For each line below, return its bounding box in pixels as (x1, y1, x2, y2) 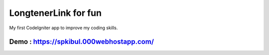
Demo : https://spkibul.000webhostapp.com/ (9, 38, 154, 46)
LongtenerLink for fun (9, 7, 102, 18)
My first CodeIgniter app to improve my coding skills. (9, 25, 118, 31)
